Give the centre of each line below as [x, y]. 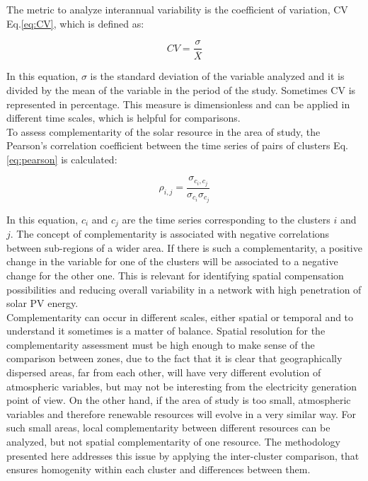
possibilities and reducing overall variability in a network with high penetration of [184, 289]
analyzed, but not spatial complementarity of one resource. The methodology [173, 442]
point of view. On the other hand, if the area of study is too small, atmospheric [179, 400]
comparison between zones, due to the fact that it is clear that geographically [174, 358]
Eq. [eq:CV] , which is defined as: [75, 23]
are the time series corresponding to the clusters [226, 219]
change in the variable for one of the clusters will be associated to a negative [172, 261]
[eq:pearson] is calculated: [62, 159]
